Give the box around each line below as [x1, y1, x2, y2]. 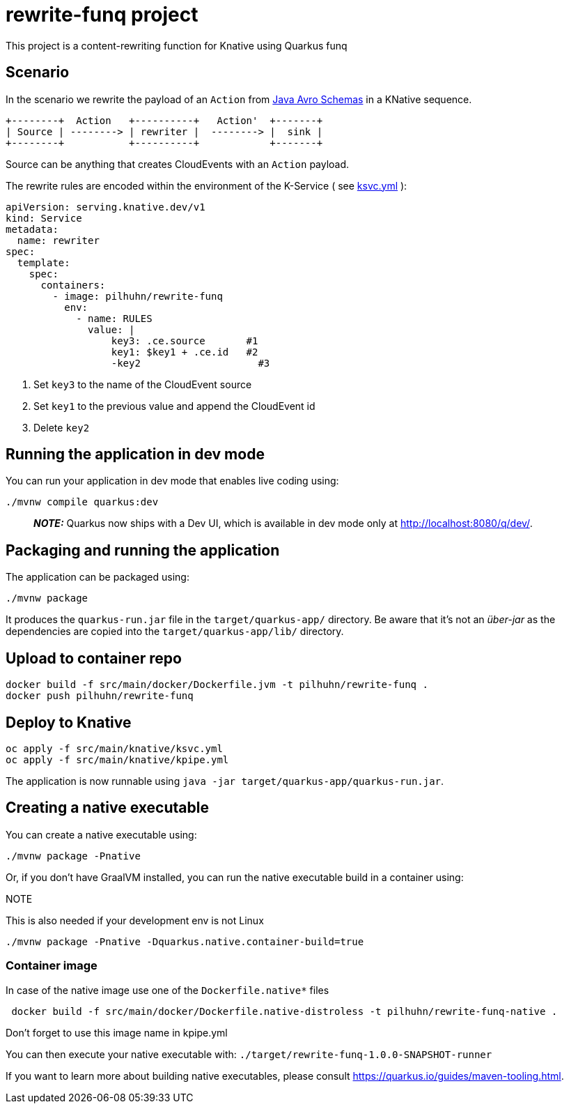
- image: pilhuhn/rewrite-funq [52, 290, 223, 302]
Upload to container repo [6, 649, 182, 667]
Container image [6, 958, 98, 973]
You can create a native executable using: [6, 828, 197, 841]
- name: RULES [76, 312, 153, 324]
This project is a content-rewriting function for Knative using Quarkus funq [6, 39, 348, 52]
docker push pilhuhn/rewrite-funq [6, 690, 194, 702]
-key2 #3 [111, 357, 270, 369]
